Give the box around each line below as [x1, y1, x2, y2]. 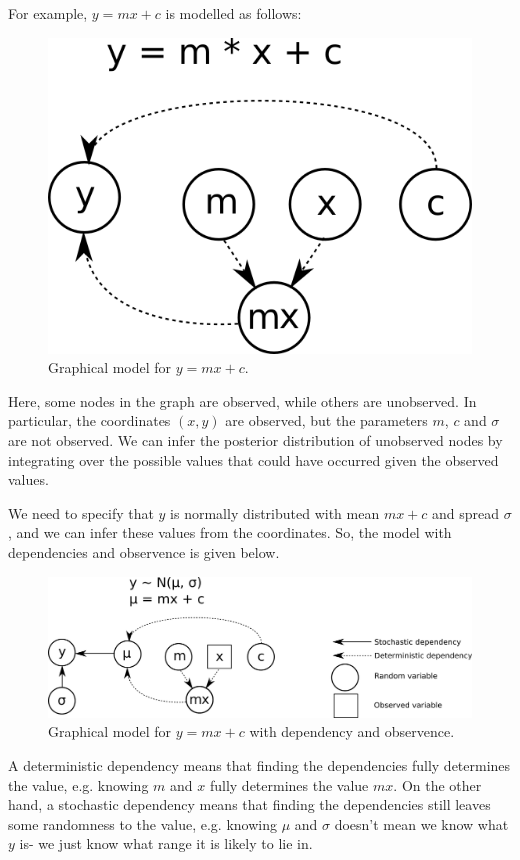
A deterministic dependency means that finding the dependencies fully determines [8, 754, 511, 775]
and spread [432, 502, 500, 523]
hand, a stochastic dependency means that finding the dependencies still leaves [8, 794, 491, 815]
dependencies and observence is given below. [8, 541, 280, 562]
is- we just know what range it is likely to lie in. [19, 833, 313, 854]
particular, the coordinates [8, 410, 171, 431]
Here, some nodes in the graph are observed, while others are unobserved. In [8, 390, 477, 411]
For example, [8, 3, 88, 23]
